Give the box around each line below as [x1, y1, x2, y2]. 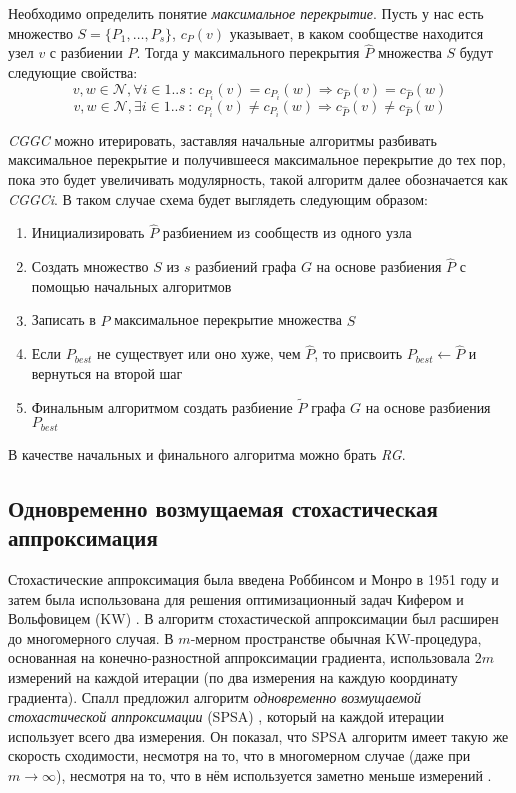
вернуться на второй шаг [31, 363, 183, 383]
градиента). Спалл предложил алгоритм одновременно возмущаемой [8, 686, 422, 707]
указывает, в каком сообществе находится [229, 22, 484, 43]
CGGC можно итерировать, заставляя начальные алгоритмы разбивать [8, 129, 437, 150]
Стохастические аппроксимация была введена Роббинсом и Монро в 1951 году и [8, 569, 499, 590]
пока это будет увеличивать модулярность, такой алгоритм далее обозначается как [8, 168, 508, 189]
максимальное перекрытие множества [114, 309, 342, 330]
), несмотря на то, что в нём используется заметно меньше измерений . [56, 764, 492, 785]
